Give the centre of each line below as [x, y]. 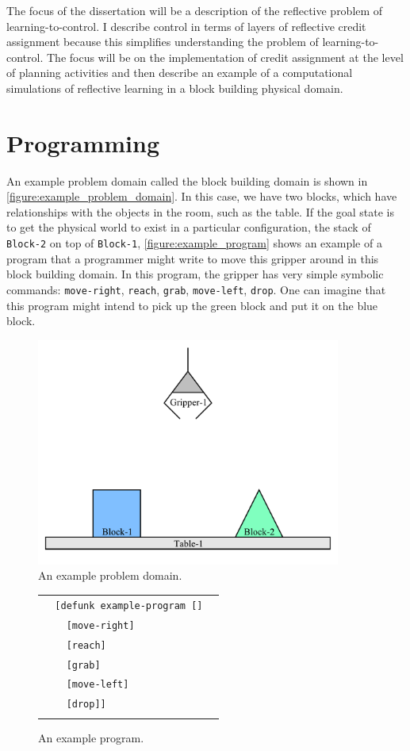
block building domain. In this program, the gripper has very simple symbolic [195, 274]
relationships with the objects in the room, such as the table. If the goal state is [201, 211]
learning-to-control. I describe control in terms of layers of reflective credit [186, 26]
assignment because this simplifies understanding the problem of [163, 42]
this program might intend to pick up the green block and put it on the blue [192, 305]
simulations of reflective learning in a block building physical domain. [175, 88]
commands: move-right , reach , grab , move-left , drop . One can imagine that [196, 289]
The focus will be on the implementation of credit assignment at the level [225, 57]
